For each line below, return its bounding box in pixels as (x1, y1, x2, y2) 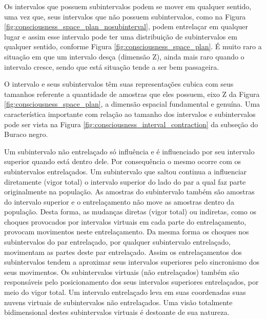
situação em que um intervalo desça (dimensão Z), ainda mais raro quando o (4, 51, 244, 62)
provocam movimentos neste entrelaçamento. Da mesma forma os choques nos (4, 226, 249, 237)
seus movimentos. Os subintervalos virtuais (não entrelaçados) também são (4, 266, 239, 277)
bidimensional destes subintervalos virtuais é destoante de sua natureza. (4, 307, 230, 317)
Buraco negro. (4, 129, 48, 139)
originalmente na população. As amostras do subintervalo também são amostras (4, 186, 255, 197)
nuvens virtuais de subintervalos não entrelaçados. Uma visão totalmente (4, 296, 233, 307)
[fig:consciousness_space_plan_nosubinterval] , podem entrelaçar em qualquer (4, 21, 248, 32)
